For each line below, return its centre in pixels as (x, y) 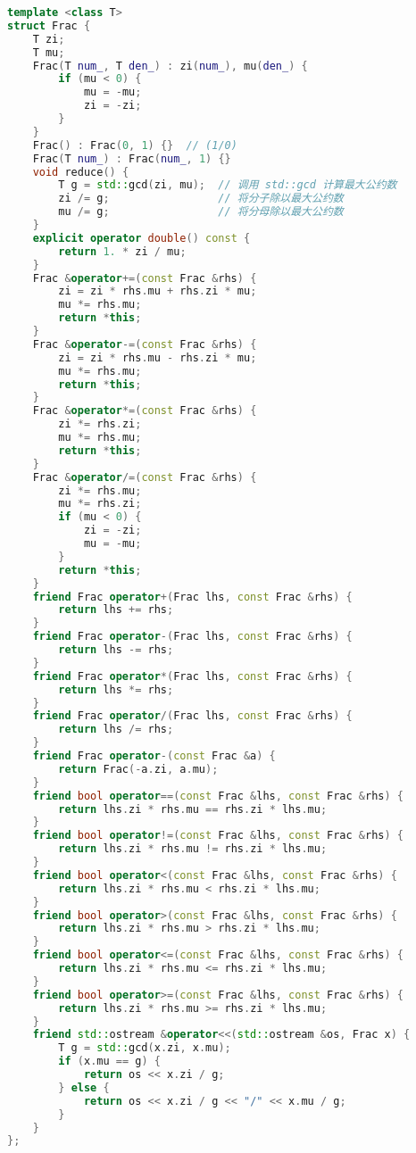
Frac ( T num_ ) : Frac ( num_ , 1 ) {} (132, 158)
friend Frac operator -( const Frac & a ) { (154, 756)
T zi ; (49, 39)
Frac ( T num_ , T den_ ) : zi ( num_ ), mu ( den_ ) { (170, 66)
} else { (84, 1087)
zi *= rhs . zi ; (100, 424)
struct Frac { (49, 25)
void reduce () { (81, 172)
